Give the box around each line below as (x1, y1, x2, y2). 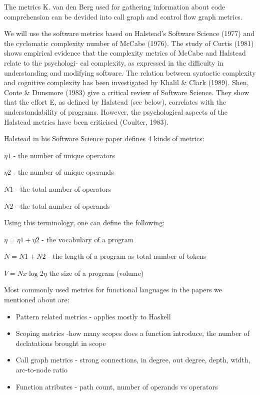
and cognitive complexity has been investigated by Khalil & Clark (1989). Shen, (4, 77, 249, 88)
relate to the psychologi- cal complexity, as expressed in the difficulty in (4, 57, 223, 68)
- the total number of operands (15, 200, 110, 211)
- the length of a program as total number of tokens (48, 251, 206, 261)
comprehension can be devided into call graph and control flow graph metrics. (4, 11, 242, 22)
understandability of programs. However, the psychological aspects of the (4, 106, 227, 117)
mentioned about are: (4, 294, 69, 305)
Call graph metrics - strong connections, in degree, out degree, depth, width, (15, 354, 250, 365)
